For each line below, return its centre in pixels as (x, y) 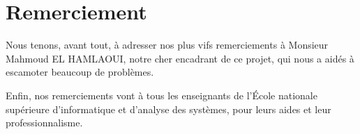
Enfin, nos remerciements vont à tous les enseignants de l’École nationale (162, 95)
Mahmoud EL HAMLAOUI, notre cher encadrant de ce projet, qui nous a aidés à (180, 58)
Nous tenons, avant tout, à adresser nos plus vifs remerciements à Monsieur (167, 45)
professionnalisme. (44, 123)
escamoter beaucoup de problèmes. (80, 72)
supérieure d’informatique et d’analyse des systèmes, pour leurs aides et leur (168, 109)
